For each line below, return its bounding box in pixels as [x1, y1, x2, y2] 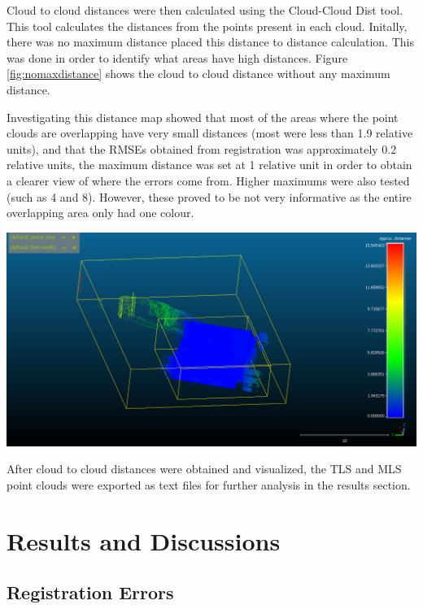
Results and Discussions [7, 524, 281, 557]
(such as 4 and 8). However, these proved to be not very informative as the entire [7, 188, 412, 205]
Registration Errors [7, 580, 174, 605]
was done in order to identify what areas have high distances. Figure [7, 49, 348, 66]
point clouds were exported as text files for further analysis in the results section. [7, 476, 411, 493]
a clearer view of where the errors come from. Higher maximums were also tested [7, 172, 410, 189]
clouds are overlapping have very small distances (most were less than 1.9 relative [7, 124, 413, 141]
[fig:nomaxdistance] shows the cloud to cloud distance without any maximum [7, 65, 390, 82]
